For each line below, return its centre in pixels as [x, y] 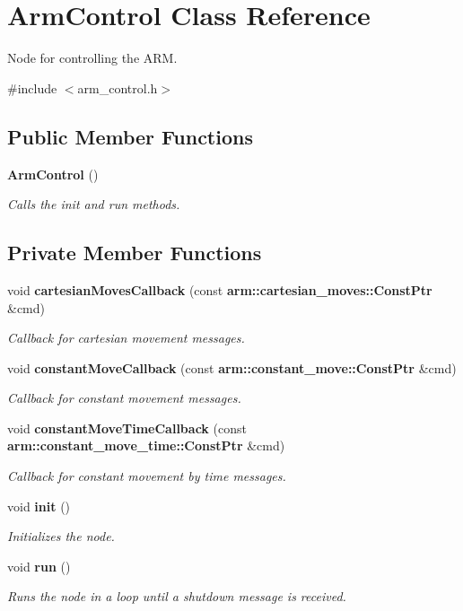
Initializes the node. [61, 536]
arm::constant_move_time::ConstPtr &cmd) [146, 445]
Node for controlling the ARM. [92, 58]
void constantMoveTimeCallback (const [127, 428]
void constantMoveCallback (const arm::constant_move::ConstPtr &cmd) [232, 367]
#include [32, 87]
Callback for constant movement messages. [124, 398]
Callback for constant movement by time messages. [147, 476]
